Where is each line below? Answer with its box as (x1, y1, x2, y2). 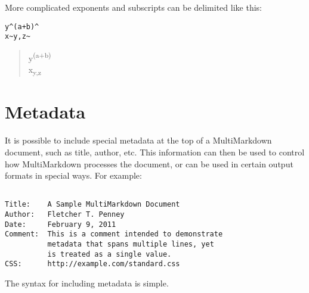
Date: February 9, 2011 (5, 220, 116, 229)
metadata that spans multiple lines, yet (47, 240, 214, 249)
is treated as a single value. (47, 250, 172, 258)
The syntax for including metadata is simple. (5, 277, 169, 289)
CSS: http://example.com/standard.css (5, 260, 180, 269)
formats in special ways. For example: (5, 169, 142, 182)
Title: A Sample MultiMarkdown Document (5, 200, 180, 209)
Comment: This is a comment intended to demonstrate (5, 230, 223, 239)
